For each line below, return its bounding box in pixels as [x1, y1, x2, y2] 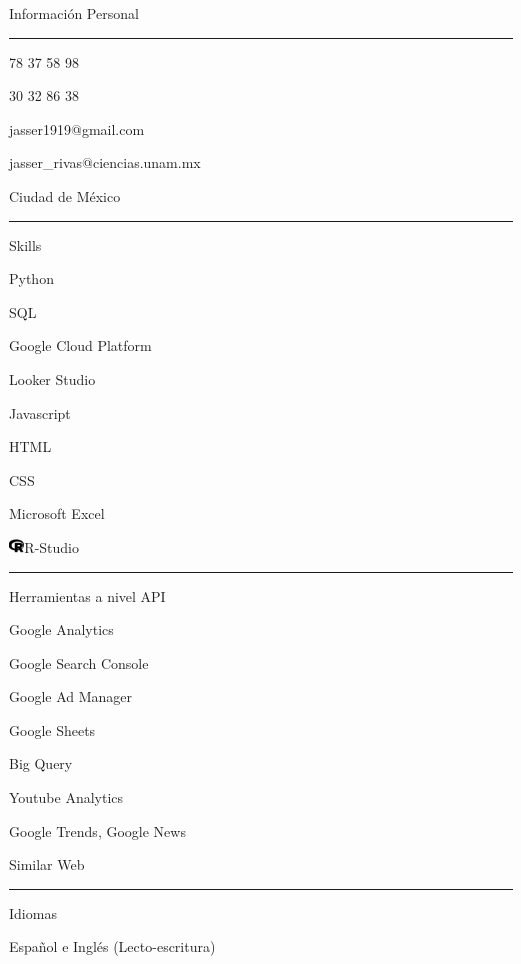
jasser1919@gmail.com [9, 118, 145, 139]
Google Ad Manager [9, 686, 133, 707]
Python [9, 268, 54, 289]
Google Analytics [9, 619, 114, 640]
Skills [9, 234, 42, 255]
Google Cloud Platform [9, 335, 152, 356]
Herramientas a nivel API [9, 585, 166, 606]
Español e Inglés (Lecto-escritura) [9, 936, 216, 957]
